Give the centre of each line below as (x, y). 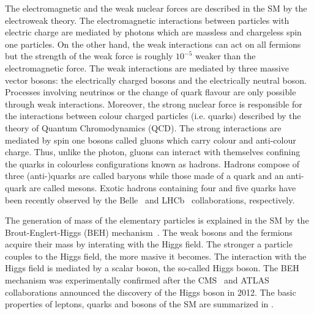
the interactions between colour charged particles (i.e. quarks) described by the (153, 116)
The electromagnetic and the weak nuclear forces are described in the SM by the (156, 8)
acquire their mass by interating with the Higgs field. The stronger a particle (149, 244)
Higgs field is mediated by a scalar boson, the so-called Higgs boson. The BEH (152, 268)
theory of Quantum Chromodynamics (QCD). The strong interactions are (143, 127)
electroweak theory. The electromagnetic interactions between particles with (147, 20)
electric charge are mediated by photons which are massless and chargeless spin (153, 32)
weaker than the (226, 56)
